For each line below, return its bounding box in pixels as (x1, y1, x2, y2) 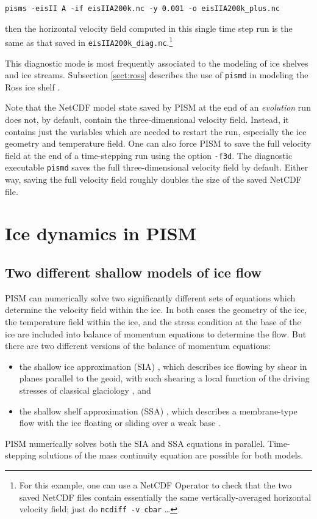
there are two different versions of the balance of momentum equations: (5, 339, 271, 352)
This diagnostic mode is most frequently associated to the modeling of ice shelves (5, 56, 308, 69)
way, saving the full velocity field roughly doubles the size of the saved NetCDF (5, 173, 302, 186)
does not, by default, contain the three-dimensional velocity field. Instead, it (5, 113, 289, 125)
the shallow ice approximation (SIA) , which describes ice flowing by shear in (19, 359, 307, 372)
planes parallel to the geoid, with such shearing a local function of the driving (19, 372, 310, 385)
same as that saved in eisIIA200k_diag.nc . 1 (5, 34, 173, 48)
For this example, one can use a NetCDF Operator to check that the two (19, 478, 292, 491)
